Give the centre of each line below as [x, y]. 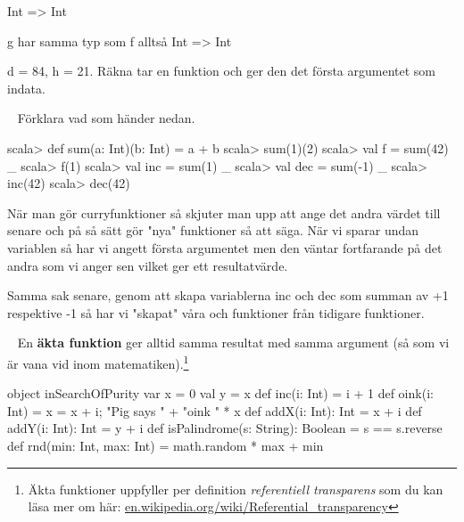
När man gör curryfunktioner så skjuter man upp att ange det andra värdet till [224, 212]
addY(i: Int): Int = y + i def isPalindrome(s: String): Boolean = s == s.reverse [225, 428]
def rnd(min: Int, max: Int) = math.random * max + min [166, 445]
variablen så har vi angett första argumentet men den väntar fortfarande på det [225, 247]
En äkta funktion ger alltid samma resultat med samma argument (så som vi [233, 343]
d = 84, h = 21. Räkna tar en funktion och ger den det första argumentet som [222, 71]
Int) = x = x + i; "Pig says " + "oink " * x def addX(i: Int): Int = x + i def [215, 410]
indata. [26, 88]
